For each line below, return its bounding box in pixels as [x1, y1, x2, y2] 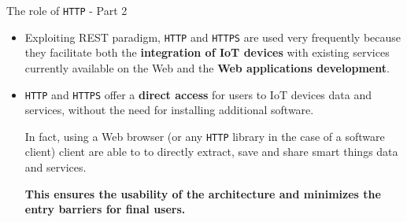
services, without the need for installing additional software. [24, 102, 314, 118]
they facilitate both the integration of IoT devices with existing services [24, 44, 390, 61]
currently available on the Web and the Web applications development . [24, 59, 390, 76]
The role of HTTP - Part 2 [6, 2, 128, 18]
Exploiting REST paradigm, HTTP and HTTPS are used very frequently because [24, 28, 401, 45]
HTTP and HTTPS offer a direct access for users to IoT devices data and [24, 86, 372, 102]
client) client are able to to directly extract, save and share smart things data [24, 143, 398, 160]
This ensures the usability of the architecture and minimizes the [24, 185, 381, 202]
